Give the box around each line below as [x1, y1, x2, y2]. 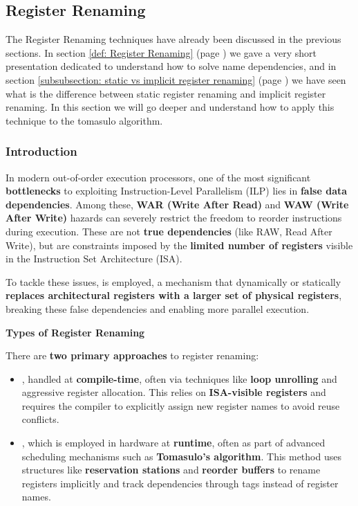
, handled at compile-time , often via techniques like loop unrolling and [21, 371, 337, 386]
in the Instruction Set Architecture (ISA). [6, 251, 182, 266]
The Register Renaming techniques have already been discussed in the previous [6, 32, 341, 46]
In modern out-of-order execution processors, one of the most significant [6, 170, 311, 184]
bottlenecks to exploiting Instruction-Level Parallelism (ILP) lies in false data [6, 183, 348, 198]
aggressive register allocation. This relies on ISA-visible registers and [21, 385, 326, 399]
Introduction [6, 143, 77, 160]
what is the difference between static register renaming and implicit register [6, 86, 326, 100]
